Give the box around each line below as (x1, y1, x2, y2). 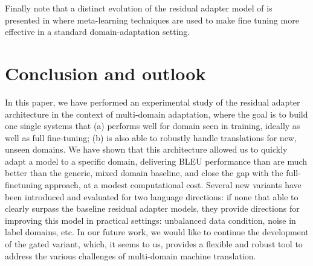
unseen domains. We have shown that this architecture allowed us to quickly (5, 143, 288, 156)
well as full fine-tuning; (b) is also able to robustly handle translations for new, (5, 131, 297, 144)
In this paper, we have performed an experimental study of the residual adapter (5, 95, 300, 108)
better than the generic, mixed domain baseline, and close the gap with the (5, 166, 283, 179)
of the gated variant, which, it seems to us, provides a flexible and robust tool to (5, 238, 303, 250)
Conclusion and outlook (5, 60, 206, 85)
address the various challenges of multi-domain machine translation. (5, 249, 256, 262)
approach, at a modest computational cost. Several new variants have (45, 179, 302, 191)
